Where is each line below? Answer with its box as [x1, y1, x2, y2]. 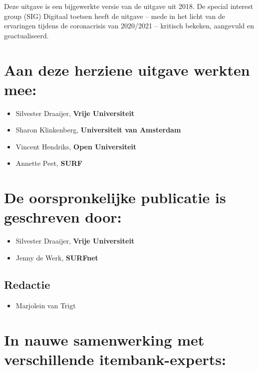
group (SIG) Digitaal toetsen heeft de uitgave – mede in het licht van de [4, 10, 225, 21]
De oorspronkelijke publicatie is [4, 187, 226, 208]
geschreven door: [4, 207, 122, 227]
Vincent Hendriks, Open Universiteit [15, 141, 137, 151]
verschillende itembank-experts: [4, 349, 226, 369]
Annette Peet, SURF [15, 158, 82, 168]
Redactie [4, 276, 50, 292]
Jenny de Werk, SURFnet [15, 252, 98, 262]
